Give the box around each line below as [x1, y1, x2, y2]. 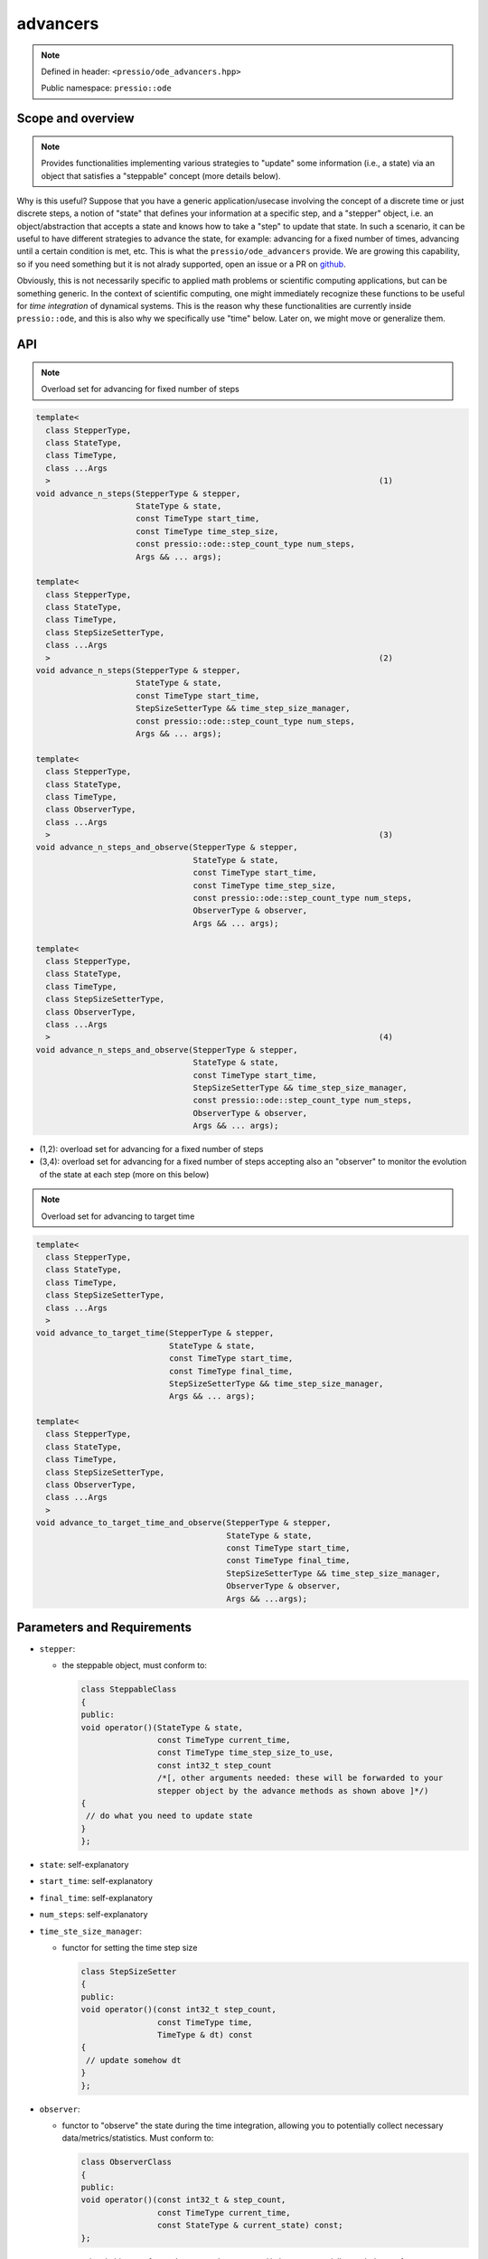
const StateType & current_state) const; [156, 2220, 343, 2231]
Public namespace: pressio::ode [41, 82, 172, 94]
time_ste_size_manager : [39, 1926, 143, 1936]
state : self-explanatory [39, 1860, 129, 1870]
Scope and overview [16, 111, 135, 127]
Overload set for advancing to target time [41, 1211, 195, 1222]
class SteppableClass [80, 1684, 177, 1694]
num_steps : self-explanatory [39, 1909, 148, 1920]
